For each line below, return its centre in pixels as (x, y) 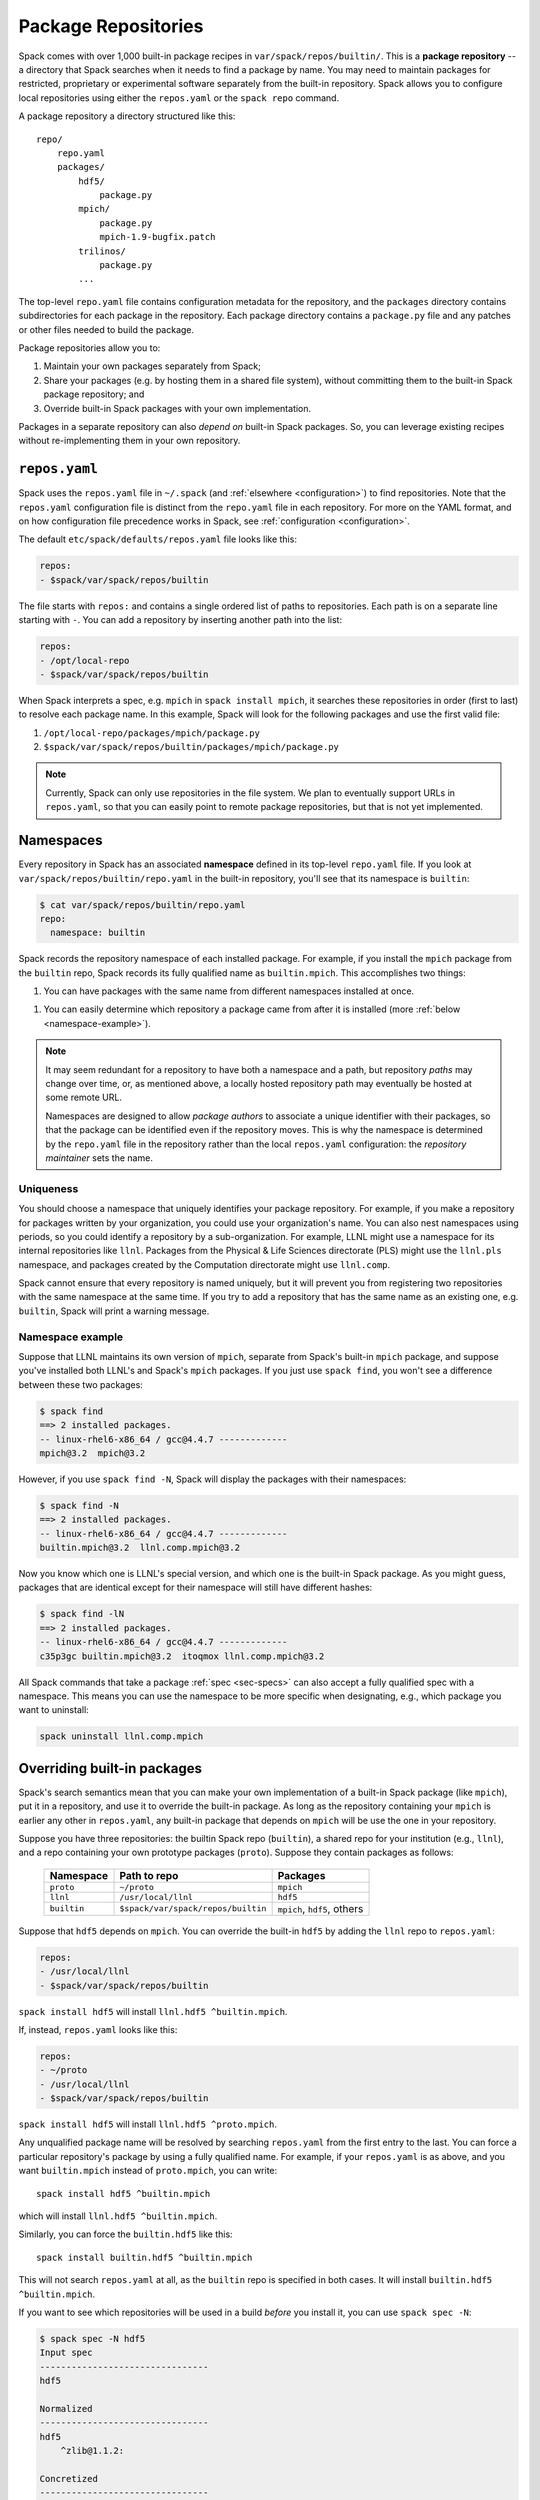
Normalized (66, 2408)
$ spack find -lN (82, 1614)
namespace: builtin (98, 933)
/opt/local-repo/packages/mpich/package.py (151, 733)
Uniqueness (48, 1188)
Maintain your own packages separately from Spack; (152, 366)
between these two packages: (81, 1384)
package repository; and (94, 394)
